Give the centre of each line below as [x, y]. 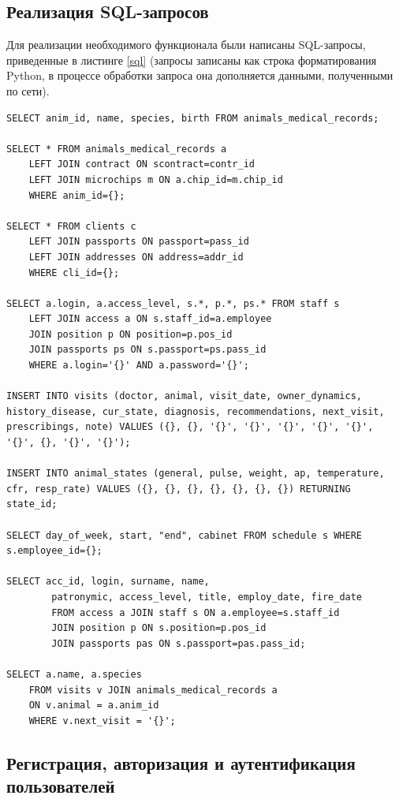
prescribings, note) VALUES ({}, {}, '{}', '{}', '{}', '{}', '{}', [190, 427]
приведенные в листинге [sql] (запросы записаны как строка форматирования [192, 60]
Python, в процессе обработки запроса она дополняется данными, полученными [200, 75]
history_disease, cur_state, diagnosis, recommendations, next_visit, [196, 411]
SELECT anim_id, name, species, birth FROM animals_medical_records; [193, 118]
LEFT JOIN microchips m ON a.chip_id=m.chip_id [156, 179]
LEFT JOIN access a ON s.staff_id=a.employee [150, 319]
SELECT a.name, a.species [74, 674]
